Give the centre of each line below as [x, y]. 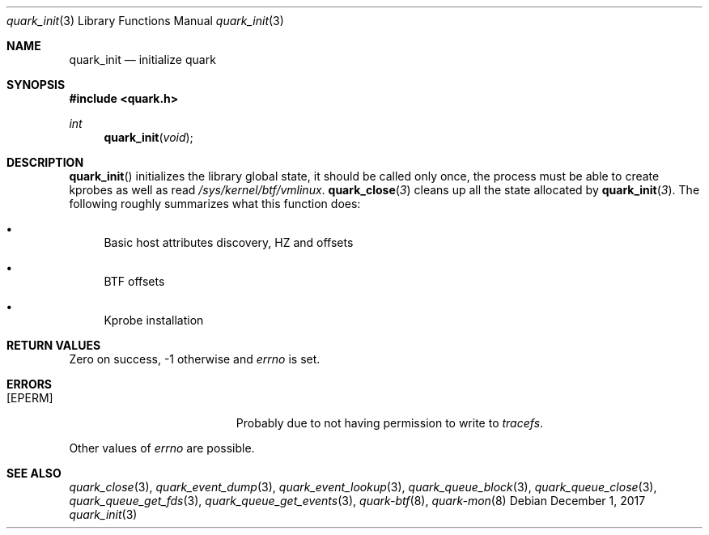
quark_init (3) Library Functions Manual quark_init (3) [145, 21]
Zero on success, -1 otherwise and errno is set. [195, 359]
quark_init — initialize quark [142, 59]
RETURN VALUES [54, 345]
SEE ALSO [34, 473]
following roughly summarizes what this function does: [215, 204]
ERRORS [30, 384]
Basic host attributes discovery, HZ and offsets [229, 242]
